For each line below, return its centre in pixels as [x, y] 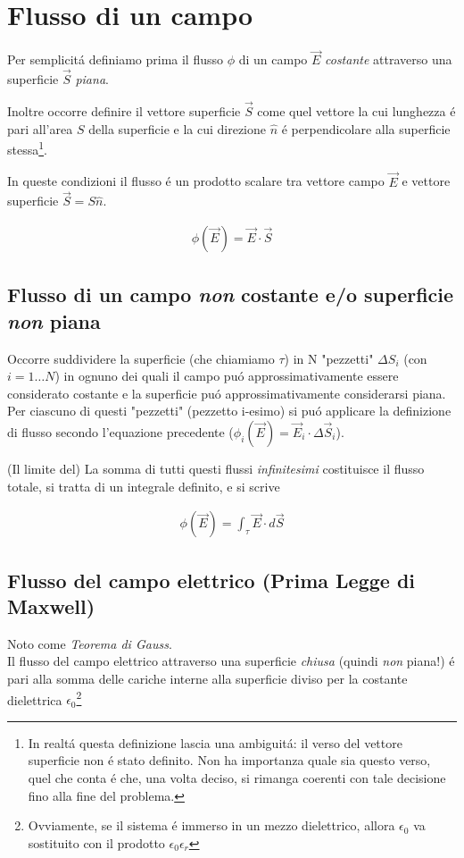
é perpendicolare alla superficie [366, 128]
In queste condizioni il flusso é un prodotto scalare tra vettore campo [196, 181]
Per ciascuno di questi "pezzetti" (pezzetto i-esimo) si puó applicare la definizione [229, 411]
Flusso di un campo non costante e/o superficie [231, 294]
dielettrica [35, 699]
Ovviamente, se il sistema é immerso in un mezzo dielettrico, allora [211, 825]
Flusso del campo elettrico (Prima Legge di [211, 580]
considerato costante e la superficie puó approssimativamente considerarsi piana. [227, 393]
